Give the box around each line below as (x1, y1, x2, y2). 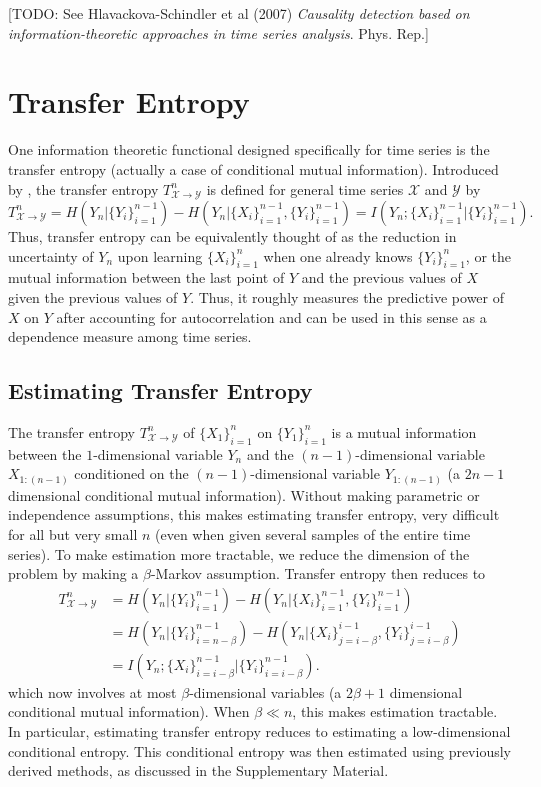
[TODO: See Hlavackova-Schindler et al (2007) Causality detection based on (8, 3, 470, 23)
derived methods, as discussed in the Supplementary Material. (8, 760, 389, 781)
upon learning (117, 245, 203, 266)
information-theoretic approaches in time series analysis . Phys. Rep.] (8, 22, 429, 43)
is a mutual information (331, 421, 477, 442)
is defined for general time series (206, 178, 404, 199)
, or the (465, 245, 511, 266)
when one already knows (263, 245, 413, 266)
